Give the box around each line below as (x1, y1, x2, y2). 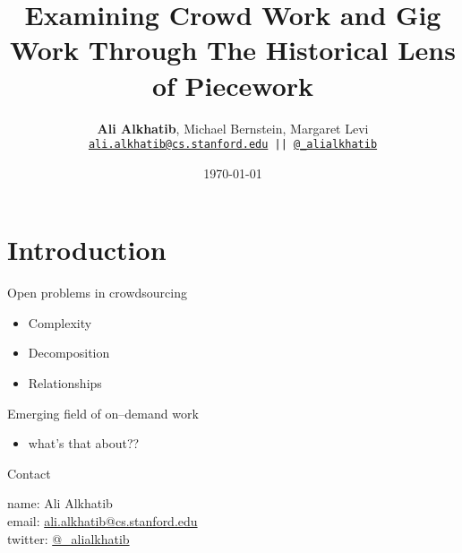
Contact (7, 463, 51, 482)
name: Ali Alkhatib (7, 494, 113, 513)
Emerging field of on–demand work (7, 403, 199, 422)
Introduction (7, 231, 167, 268)
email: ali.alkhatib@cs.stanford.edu (7, 512, 198, 531)
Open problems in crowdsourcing (7, 283, 187, 302)
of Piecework (151, 66, 314, 103)
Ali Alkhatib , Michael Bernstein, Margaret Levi (97, 118, 369, 137)
